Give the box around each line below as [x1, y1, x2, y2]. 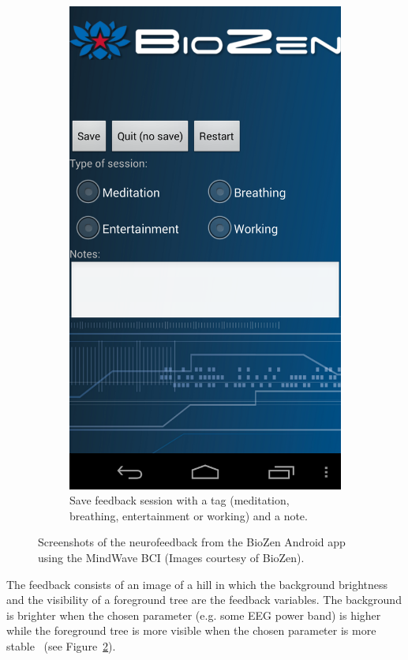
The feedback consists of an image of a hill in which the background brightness [6, 576, 388, 592]
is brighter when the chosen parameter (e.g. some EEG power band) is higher [6, 606, 381, 623]
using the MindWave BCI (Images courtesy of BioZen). [38, 549, 305, 565]
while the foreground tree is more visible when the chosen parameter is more [6, 622, 376, 639]
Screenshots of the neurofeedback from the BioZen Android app [38, 534, 346, 550]
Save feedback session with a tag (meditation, [69, 492, 290, 508]
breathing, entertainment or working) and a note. [69, 507, 308, 523]
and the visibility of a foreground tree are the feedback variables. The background [6, 591, 402, 608]
